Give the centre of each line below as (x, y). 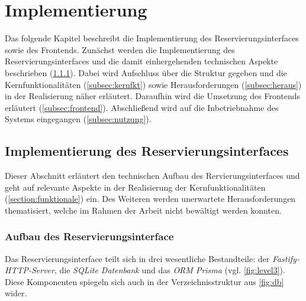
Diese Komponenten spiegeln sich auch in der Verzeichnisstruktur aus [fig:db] (144, 281)
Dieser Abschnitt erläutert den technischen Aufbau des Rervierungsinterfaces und (152, 176)
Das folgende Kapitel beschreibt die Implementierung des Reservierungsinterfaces (152, 38)
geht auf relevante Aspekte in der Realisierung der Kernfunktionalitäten (135, 187)
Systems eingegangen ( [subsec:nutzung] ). (78, 119)
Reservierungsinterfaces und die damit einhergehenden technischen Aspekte (141, 61)
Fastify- (286, 258)
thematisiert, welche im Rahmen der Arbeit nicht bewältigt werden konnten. (143, 210)
